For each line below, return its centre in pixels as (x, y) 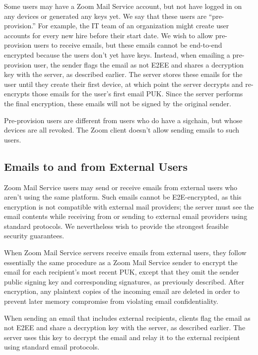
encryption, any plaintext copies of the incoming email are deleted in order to (122, 291)
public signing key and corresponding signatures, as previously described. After (124, 281)
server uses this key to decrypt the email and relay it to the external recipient (122, 337)
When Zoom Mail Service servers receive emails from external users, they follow (125, 252)
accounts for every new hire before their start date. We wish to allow (109, 35)
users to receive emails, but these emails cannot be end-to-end (128, 45)
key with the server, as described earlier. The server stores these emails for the (123, 74)
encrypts (17, 94)
